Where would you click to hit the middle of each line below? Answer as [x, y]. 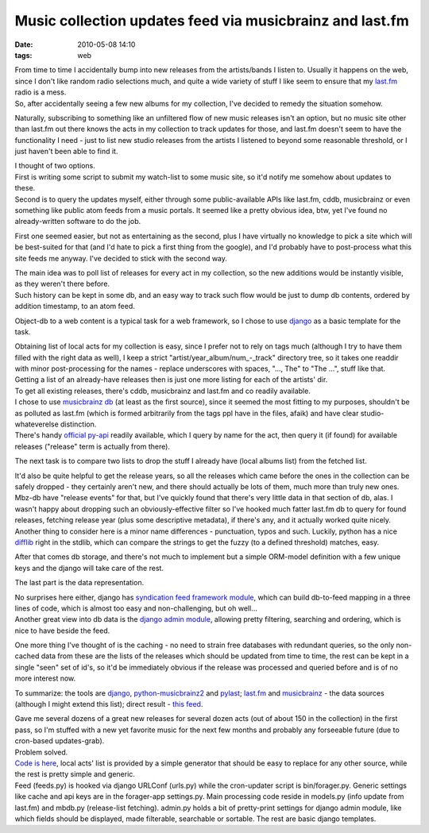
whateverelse [37, 424]
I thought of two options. [55, 166]
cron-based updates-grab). [60, 741]
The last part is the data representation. [79, 583]
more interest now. [45, 678]
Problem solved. [41, 752]
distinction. [78, 424]
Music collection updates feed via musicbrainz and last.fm [212, 21]
